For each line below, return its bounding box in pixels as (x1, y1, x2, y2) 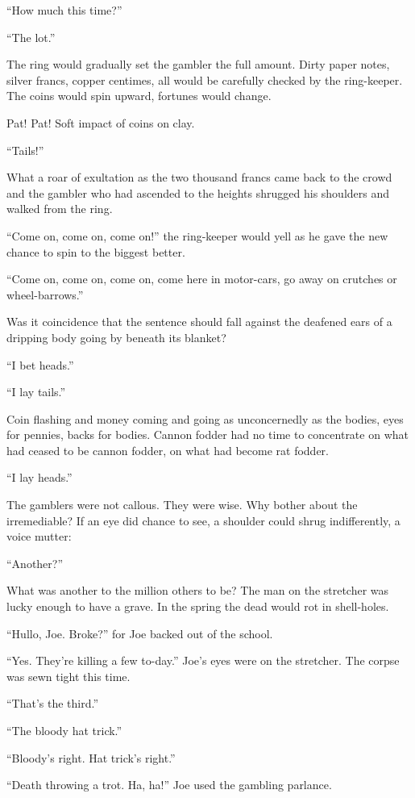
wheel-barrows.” (6, 286, 84, 303)
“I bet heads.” (6, 356, 74, 373)
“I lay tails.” (6, 383, 66, 400)
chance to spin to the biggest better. (6, 243, 185, 260)
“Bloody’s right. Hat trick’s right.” (6, 749, 176, 766)
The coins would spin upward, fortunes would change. (6, 87, 272, 104)
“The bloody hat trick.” (6, 722, 122, 738)
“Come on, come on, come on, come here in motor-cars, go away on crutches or (6, 270, 397, 287)
